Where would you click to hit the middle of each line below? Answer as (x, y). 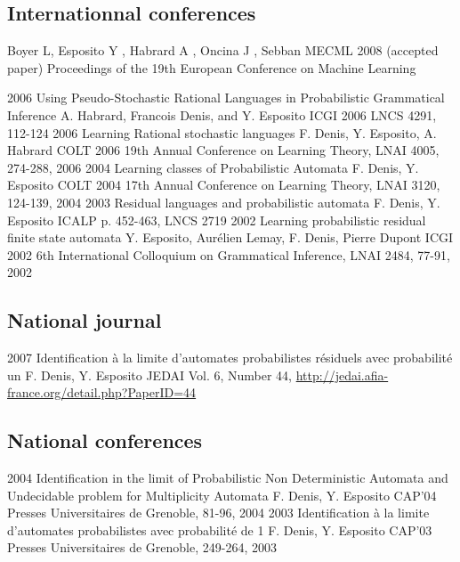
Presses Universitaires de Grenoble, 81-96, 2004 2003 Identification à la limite (218, 513)
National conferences (105, 440)
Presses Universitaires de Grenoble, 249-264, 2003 (142, 547)
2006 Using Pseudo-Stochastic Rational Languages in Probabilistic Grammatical (226, 98)
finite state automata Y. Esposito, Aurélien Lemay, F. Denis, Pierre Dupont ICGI (230, 237)
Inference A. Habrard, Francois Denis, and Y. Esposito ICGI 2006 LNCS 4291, (222, 114)
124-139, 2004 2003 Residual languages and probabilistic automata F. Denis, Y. (224, 202)
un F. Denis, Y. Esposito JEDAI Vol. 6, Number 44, (150, 375)
